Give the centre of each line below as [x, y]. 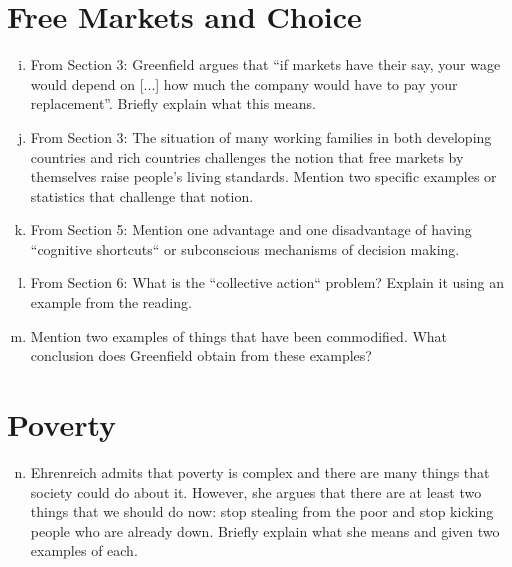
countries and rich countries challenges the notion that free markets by [247, 156]
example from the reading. [111, 302]
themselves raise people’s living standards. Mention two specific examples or [263, 176]
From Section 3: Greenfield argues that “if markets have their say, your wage [265, 64]
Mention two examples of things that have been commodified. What [239, 335]
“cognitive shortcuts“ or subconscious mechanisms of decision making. [245, 248]
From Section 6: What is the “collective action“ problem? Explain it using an [267, 282]
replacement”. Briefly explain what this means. [173, 103]
